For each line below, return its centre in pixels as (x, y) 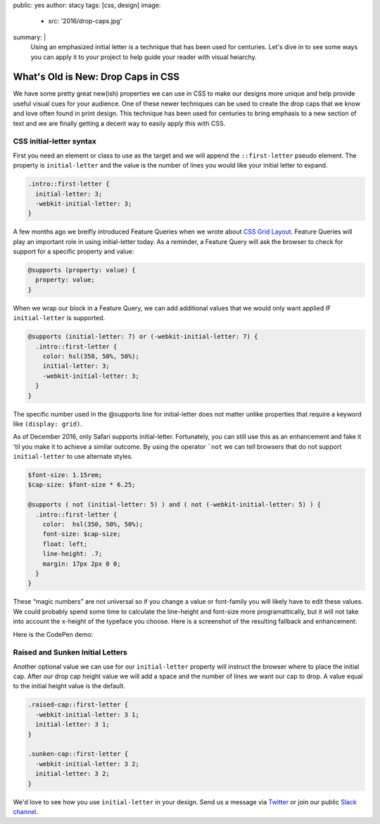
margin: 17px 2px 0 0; (82, 564)
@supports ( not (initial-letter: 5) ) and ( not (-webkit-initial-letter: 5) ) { (175, 505)
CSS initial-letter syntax (55, 141)
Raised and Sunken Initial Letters (70, 652)
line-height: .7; (72, 554)
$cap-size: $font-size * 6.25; (82, 485)
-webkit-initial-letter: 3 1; (88, 715)
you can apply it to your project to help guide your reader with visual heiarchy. (144, 57)
